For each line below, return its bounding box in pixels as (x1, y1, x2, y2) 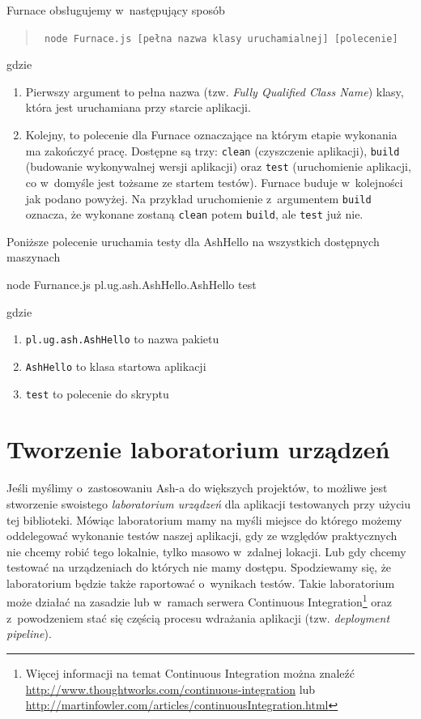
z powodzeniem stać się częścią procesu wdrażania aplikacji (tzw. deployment (6, 609, 390, 626)
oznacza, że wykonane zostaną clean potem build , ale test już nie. (25, 206, 364, 223)
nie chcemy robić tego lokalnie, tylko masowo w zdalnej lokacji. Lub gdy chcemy (6, 542, 406, 559)
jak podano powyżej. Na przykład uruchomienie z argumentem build (25, 189, 372, 206)
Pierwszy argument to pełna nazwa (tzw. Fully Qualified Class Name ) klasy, (25, 83, 404, 100)
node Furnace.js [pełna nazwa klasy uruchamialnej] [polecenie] (44, 32, 398, 45)
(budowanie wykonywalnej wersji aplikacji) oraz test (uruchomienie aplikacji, (25, 158, 411, 175)
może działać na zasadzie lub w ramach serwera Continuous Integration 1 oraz (6, 591, 393, 611)
